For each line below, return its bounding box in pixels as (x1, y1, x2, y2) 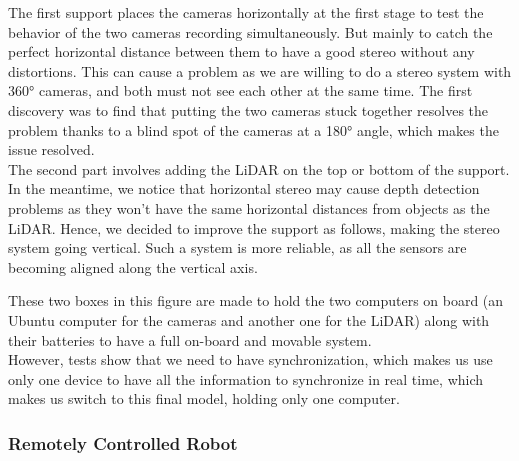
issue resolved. (8, 139, 95, 160)
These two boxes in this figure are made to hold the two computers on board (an (8, 290, 504, 311)
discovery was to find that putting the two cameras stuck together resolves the (8, 99, 489, 120)
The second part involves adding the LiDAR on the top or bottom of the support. (8, 158, 510, 179)
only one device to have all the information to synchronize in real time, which (8, 368, 484, 389)
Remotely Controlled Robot (8, 430, 238, 455)
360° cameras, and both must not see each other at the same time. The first (8, 80, 473, 101)
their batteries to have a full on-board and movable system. (8, 329, 372, 350)
